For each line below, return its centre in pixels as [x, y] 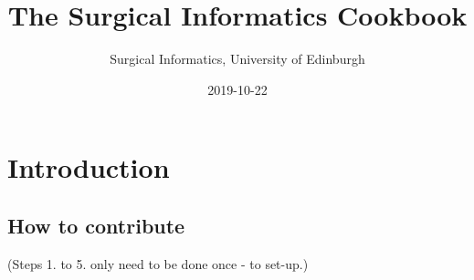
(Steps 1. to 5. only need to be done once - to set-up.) [158, 263]
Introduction [89, 167]
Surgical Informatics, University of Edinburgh [237, 59]
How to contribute [96, 225]
